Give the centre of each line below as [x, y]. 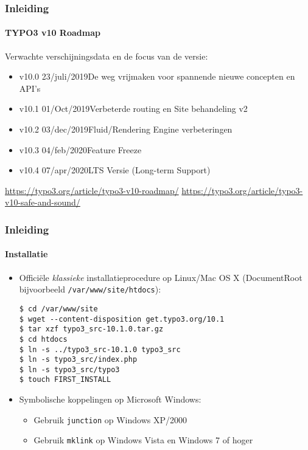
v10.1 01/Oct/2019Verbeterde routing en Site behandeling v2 [133, 109]
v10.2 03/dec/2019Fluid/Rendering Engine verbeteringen [126, 129]
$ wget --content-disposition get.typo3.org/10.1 [122, 319]
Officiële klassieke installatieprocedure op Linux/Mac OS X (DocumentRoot [161, 277]
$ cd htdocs [43, 339]
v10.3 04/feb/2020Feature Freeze [80, 149]
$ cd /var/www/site [58, 309]
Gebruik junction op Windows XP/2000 [110, 419]
